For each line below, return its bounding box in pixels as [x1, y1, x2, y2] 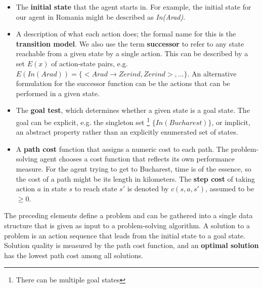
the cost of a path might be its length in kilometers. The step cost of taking [16, 173, 255, 184]
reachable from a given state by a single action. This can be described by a [16, 48, 248, 59]
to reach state [74, 183, 117, 194]
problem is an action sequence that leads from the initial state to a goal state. [4, 230, 246, 240]
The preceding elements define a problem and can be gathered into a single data [4, 210, 253, 221]
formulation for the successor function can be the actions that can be [16, 78, 230, 89]
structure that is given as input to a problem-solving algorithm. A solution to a [4, 220, 250, 230]
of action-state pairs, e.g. [51, 58, 128, 68]
